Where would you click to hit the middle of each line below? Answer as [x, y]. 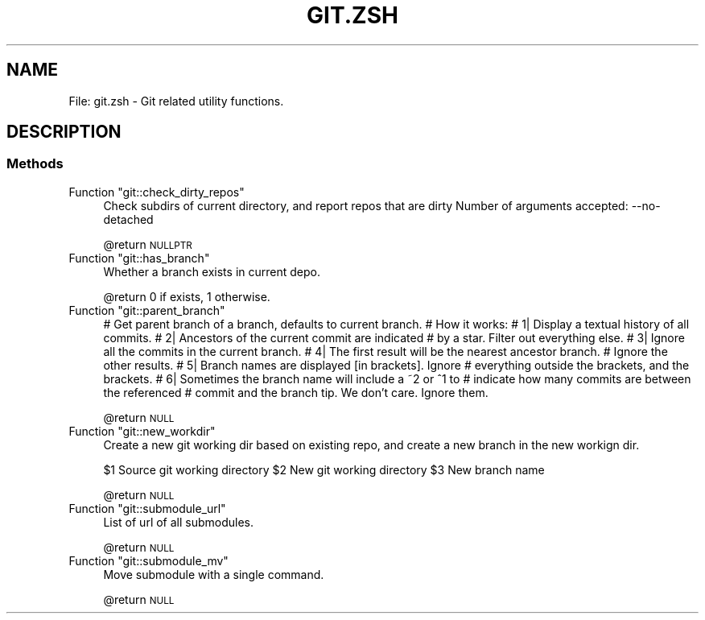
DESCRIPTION [64, 132]
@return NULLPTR [148, 244]
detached [128, 219]
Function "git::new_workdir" [142, 431]
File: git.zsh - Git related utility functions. [176, 101]
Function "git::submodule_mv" [148, 560]
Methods [35, 164]
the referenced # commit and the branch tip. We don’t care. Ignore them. [296, 392]
